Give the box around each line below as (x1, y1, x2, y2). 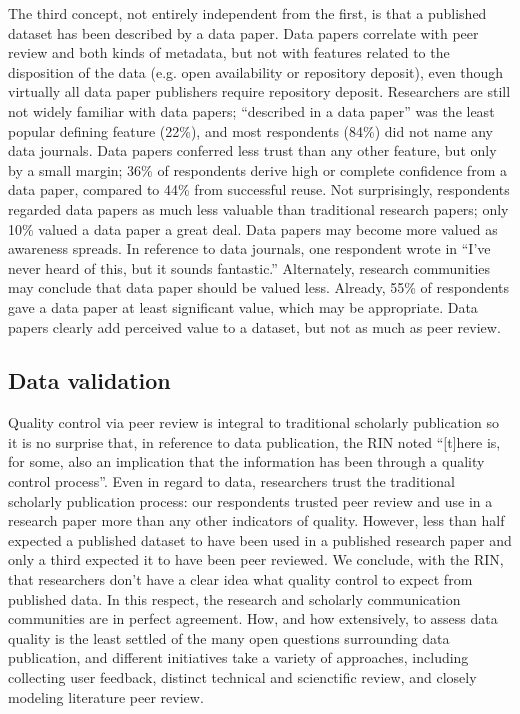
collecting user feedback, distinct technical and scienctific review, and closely (8, 667, 477, 688)
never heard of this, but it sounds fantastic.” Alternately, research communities (8, 257, 491, 278)
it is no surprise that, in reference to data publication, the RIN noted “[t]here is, (8, 431, 501, 452)
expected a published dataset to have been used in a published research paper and (8, 529, 512, 550)
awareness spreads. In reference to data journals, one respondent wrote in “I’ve (8, 238, 491, 259)
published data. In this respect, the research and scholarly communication (8, 588, 461, 609)
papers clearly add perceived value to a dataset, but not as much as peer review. (8, 316, 501, 337)
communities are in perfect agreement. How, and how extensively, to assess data (8, 608, 498, 629)
